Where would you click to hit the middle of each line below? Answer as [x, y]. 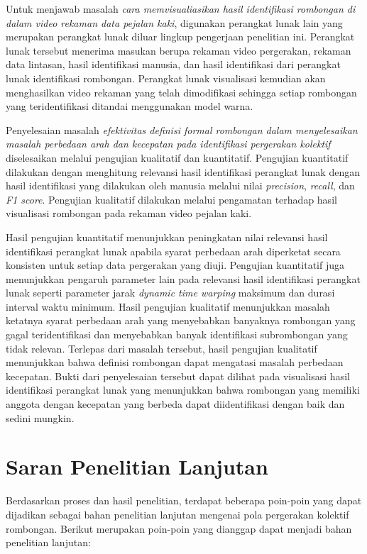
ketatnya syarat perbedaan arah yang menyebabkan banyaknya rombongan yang [181, 320]
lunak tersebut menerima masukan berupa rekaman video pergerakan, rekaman [179, 50]
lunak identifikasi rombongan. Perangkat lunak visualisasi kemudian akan [166, 78]
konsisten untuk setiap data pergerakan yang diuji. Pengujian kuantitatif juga [175, 265]
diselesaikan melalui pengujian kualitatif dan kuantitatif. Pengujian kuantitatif [177, 157]
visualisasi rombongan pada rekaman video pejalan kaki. [129, 213]
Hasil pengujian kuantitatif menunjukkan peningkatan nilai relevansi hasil [167, 237]
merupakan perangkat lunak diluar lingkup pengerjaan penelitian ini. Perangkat [180, 37]
